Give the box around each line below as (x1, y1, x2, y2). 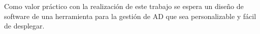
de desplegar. (4, 20, 45, 31)
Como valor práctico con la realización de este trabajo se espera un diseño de (4, 1, 244, 11)
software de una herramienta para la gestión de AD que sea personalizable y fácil (4, 10, 256, 21)
